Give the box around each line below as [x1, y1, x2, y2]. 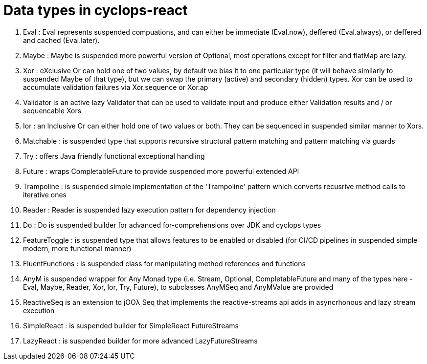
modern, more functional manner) [23, 244, 132, 253]
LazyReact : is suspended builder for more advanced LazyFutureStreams [23, 336, 258, 345]
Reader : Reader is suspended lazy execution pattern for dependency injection [23, 205, 276, 214]
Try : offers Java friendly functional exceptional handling [23, 151, 205, 160]
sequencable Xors [23, 106, 82, 115]
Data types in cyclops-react [3, 2, 188, 19]
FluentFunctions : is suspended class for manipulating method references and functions [23, 259, 306, 268]
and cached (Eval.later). [23, 36, 100, 44]
